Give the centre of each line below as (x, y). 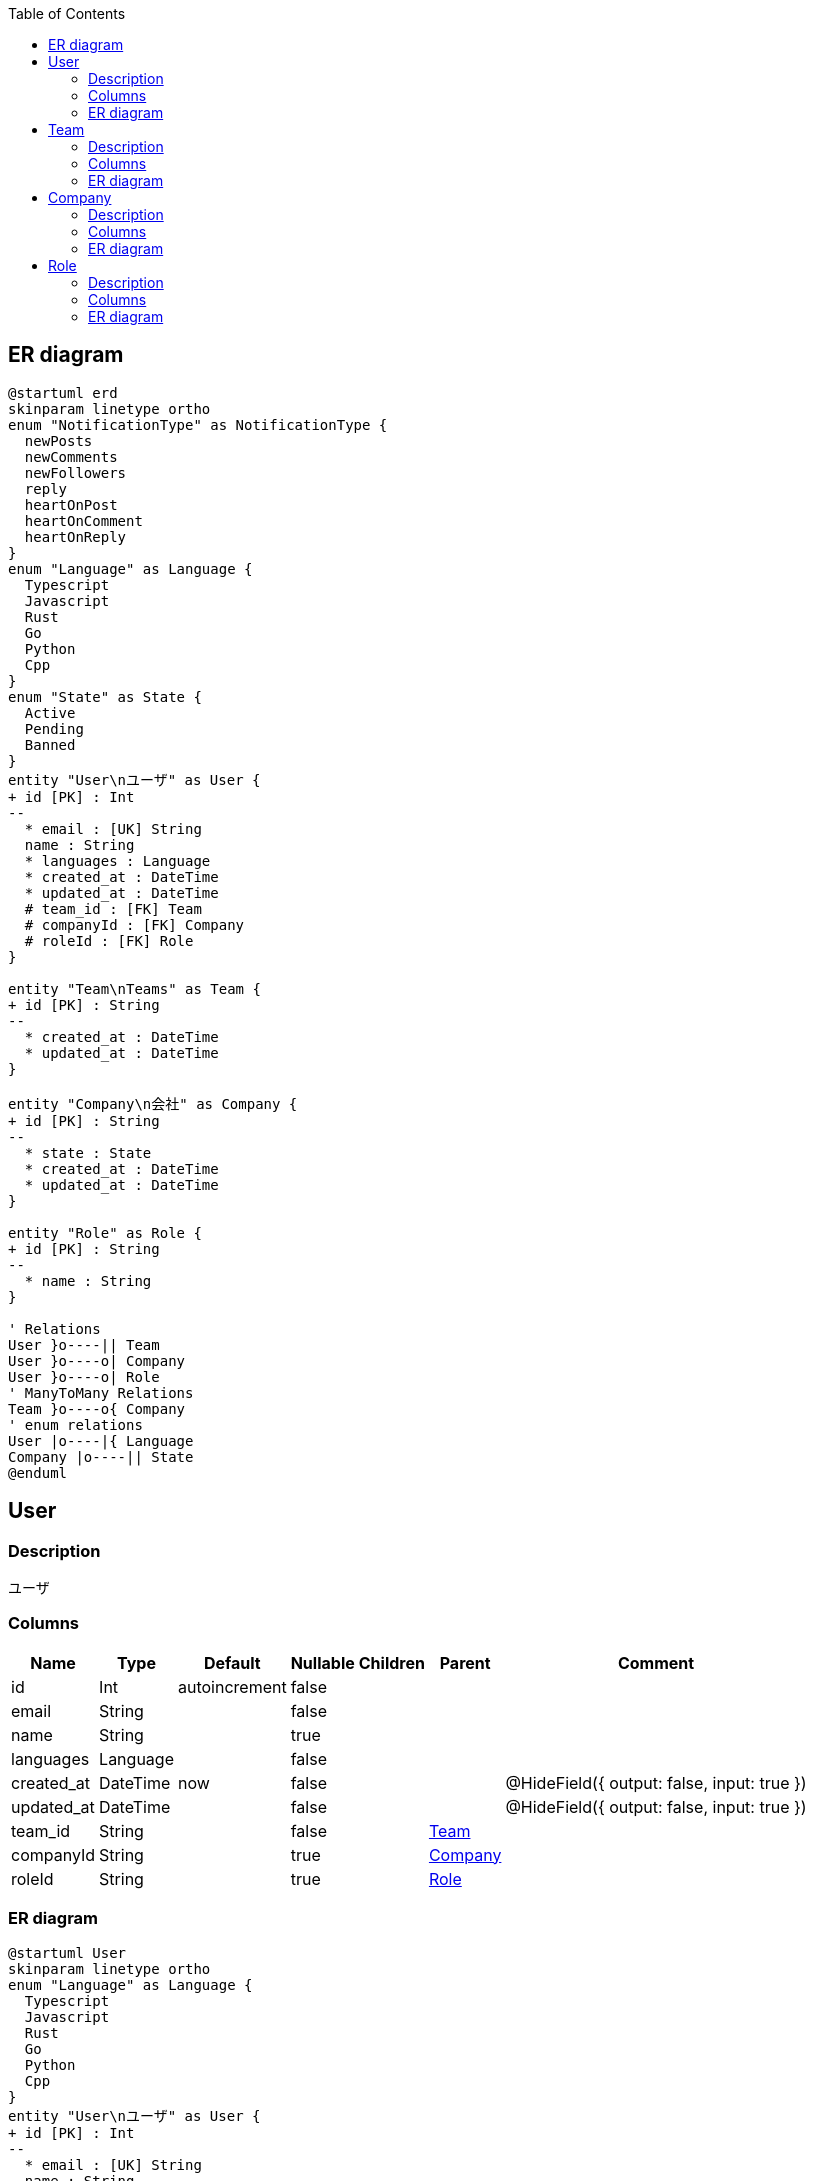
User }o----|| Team (84, 1344)
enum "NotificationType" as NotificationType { (198, 424)
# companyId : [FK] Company (134, 924)
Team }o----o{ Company (97, 1408)
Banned (50, 744)
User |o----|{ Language (101, 1440)
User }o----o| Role (84, 1376)
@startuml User (67, 1952)
